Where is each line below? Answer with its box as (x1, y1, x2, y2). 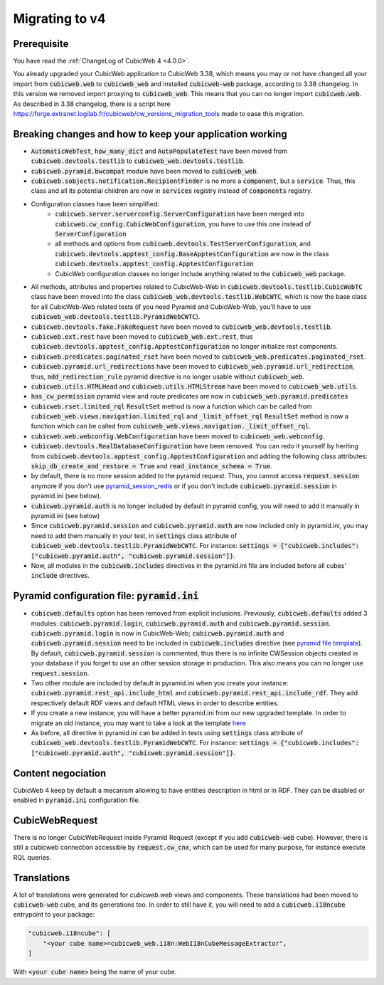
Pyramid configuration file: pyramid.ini (13, 590, 199, 602)
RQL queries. (13, 853, 51, 861)
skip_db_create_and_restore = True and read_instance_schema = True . (31, 462, 273, 470)
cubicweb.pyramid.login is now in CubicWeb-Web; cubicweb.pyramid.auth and (31, 629, 284, 638)
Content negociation (13, 767, 107, 779)
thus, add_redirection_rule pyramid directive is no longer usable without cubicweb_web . (31, 372, 305, 381)
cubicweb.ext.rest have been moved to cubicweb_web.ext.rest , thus (31, 332, 253, 341)
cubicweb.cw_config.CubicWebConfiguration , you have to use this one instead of (55, 219, 311, 228)
